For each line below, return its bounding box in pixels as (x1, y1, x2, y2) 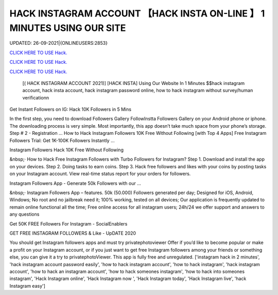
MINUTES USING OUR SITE (9, 22, 126, 33)
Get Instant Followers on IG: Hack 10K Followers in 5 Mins (9, 106, 131, 113)
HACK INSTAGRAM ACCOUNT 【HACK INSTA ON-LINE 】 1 (9, 8, 265, 19)
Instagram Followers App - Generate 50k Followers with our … (9, 180, 142, 186)
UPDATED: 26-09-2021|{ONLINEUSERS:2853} (9, 40, 108, 46)
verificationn (22, 94, 49, 100)
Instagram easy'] (9, 283, 46, 289)
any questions (9, 211, 40, 217)
